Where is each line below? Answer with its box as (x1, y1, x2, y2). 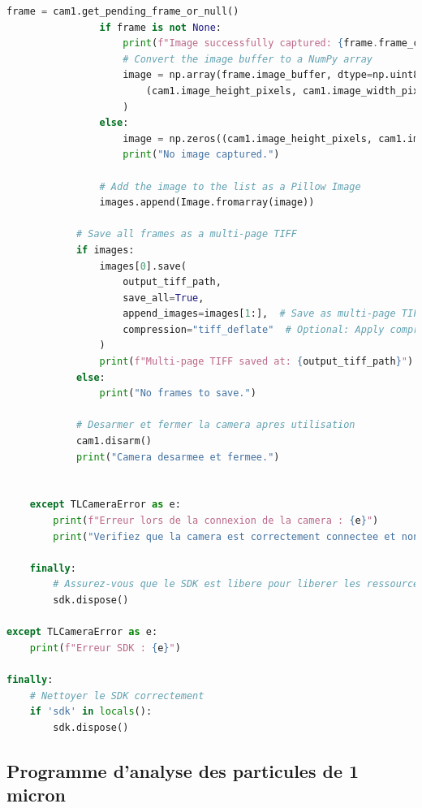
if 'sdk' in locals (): (29, 706, 153, 718)
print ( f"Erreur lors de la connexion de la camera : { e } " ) (53, 515, 379, 526)
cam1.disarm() (75, 435, 152, 447)
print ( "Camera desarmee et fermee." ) (75, 451, 280, 463)
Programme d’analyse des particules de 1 (6, 758, 360, 783)
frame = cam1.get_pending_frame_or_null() (6, 6, 239, 17)
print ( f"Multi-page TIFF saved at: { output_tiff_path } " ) (99, 356, 414, 368)
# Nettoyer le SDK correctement (29, 689, 205, 702)
